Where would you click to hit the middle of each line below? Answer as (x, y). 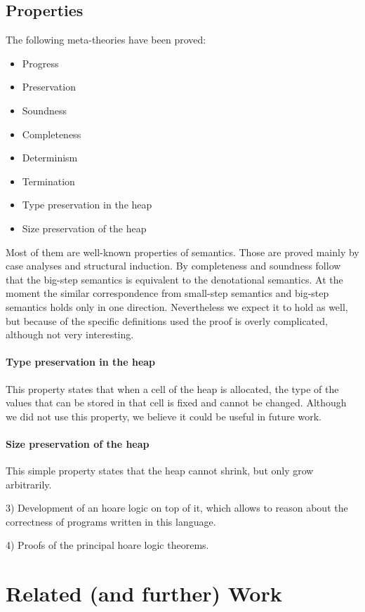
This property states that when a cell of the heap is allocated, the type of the (172, 388)
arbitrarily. (29, 484)
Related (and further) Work (144, 593)
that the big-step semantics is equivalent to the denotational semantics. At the (174, 279)
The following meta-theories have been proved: (106, 40)
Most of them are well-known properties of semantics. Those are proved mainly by (182, 252)
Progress (40, 63)
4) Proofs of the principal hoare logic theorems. (107, 545)
